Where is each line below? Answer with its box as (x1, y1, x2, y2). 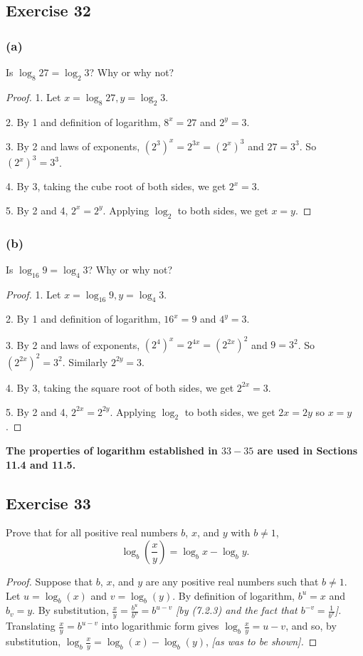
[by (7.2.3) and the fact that (176, 603, 298, 618)
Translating (6, 618, 56, 633)
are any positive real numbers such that (145, 573, 319, 588)
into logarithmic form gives (101, 618, 219, 633)
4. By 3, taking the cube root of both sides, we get (6, 179, 226, 194)
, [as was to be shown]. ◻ (205, 634, 317, 648)
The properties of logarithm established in (6, 442, 218, 457)
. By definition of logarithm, (172, 588, 295, 603)
